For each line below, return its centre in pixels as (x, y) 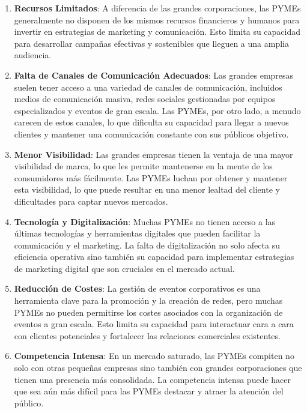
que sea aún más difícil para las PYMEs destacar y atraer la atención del (149, 391)
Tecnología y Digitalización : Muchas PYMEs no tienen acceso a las (145, 221)
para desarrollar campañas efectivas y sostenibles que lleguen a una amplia (151, 43)
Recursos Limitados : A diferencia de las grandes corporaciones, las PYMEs (157, 8)
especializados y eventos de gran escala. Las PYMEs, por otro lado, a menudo (157, 110)
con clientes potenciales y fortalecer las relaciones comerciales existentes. (147, 335)
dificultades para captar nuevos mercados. (91, 201)
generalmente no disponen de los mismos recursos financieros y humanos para (157, 20)
